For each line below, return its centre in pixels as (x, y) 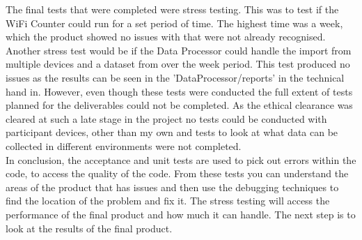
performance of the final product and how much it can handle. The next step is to (181, 214)
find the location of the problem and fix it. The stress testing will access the (168, 201)
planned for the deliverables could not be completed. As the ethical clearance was (179, 105)
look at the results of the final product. (89, 228)
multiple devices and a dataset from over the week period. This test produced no (178, 64)
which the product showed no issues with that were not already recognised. (166, 37)
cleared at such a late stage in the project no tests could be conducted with (166, 118)
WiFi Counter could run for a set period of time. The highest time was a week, (174, 23)
